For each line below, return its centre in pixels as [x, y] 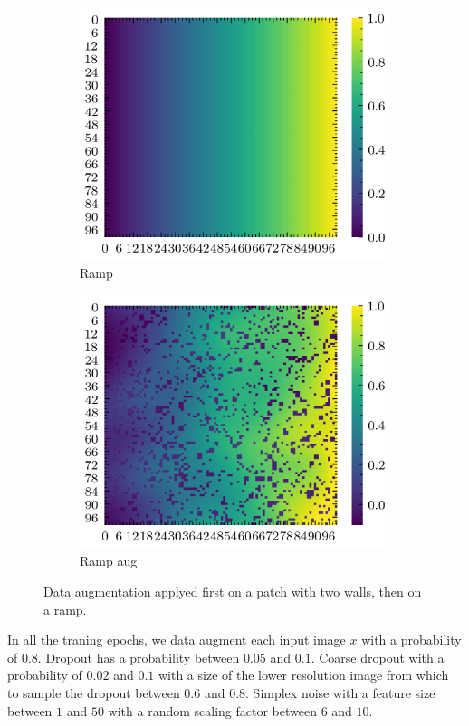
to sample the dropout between [94, 693]
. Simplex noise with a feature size [340, 693]
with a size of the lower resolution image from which [303, 675]
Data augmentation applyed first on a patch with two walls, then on [233, 592]
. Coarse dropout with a [378, 657]
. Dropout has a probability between [139, 657]
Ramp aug [109, 561]
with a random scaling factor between [212, 710]
